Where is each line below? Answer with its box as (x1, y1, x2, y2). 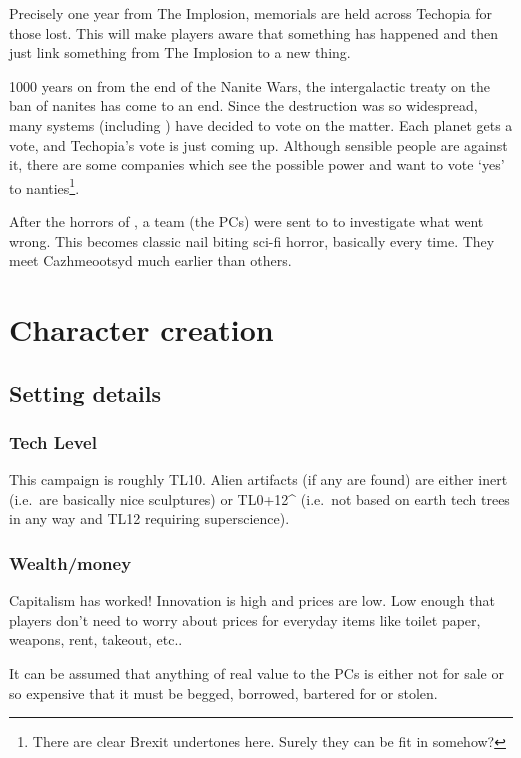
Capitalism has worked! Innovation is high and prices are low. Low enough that (9, 590, 495, 611)
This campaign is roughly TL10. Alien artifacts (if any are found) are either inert (9, 469, 508, 490)
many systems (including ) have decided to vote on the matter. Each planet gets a (9, 114, 513, 135)
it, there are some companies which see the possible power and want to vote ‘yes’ (9, 154, 505, 175)
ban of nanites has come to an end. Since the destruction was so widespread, (9, 95, 478, 116)
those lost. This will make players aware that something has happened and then (9, 22, 498, 43)
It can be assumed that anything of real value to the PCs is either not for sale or (9, 662, 504, 683)
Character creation (9, 308, 274, 349)
